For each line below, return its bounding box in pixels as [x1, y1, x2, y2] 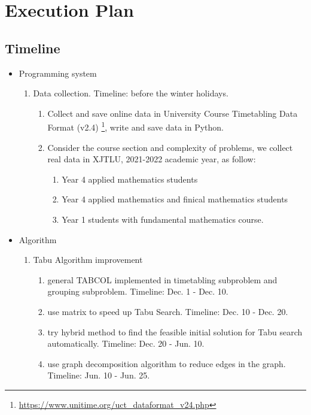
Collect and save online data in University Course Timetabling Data [47, 107, 298, 119]
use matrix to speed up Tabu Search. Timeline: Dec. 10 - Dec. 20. [47, 305, 288, 317]
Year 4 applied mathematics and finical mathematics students [62, 193, 288, 205]
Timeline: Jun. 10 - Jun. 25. [47, 369, 150, 381]
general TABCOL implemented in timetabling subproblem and [47, 273, 278, 286]
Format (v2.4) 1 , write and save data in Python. [47, 119, 224, 134]
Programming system [19, 66, 97, 79]
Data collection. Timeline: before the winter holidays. [33, 87, 228, 99]
